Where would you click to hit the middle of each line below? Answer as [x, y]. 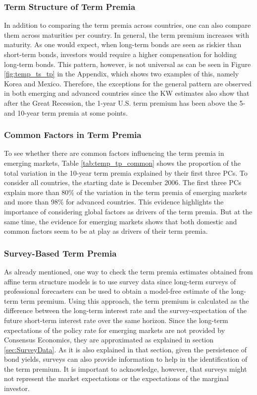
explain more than [32, 192]
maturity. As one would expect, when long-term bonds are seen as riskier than [123, 44]
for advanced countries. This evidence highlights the [145, 202]
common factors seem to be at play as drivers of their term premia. [106, 231]
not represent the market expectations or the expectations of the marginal [116, 378]
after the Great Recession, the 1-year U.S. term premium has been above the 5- [125, 102]
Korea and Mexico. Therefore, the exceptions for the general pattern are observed [128, 83]
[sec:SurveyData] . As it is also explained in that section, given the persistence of [126, 349]
